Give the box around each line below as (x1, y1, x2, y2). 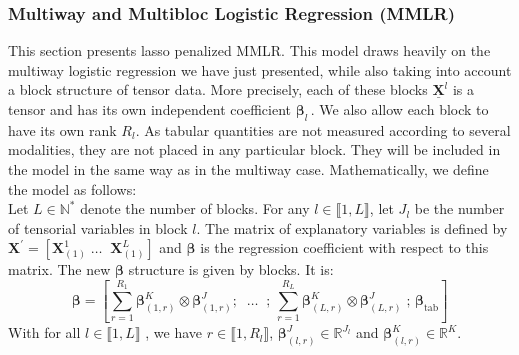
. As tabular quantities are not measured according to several (135, 119, 511, 140)
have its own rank (8, 119, 117, 140)
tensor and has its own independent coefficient (8, 99, 291, 119)
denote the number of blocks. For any (80, 198, 310, 219)
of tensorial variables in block (8, 217, 188, 238)
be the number (414, 198, 505, 219)
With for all (8, 322, 81, 343)
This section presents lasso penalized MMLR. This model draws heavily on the (8, 40, 491, 61)
